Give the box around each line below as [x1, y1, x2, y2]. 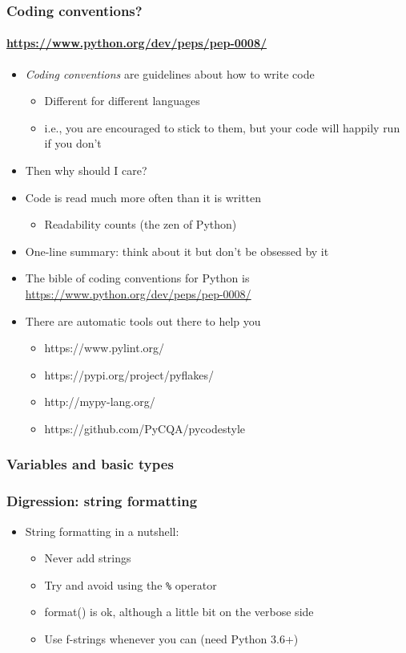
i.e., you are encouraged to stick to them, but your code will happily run [44, 119, 400, 136]
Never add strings [44, 550, 131, 566]
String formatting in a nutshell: [25, 522, 179, 539]
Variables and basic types [6, 454, 174, 474]
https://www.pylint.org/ [44, 339, 165, 356]
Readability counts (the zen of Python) [44, 216, 237, 233]
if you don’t [44, 135, 102, 152]
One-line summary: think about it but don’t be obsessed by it [25, 242, 329, 259]
